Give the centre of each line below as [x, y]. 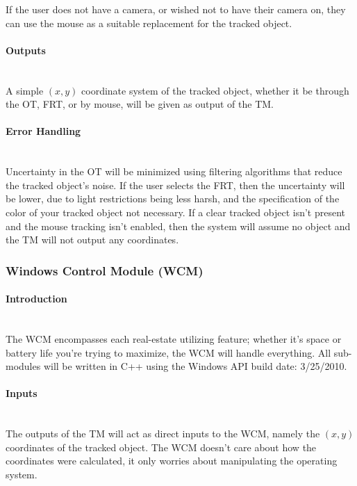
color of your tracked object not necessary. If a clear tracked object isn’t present [175, 212]
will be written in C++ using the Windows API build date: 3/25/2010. [195, 366]
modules [23, 366]
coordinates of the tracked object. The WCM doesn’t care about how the [161, 447]
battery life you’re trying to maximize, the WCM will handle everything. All [168, 352]
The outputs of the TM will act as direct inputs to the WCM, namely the [163, 434]
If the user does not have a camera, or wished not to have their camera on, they [176, 9]
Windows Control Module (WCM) [105, 270]
